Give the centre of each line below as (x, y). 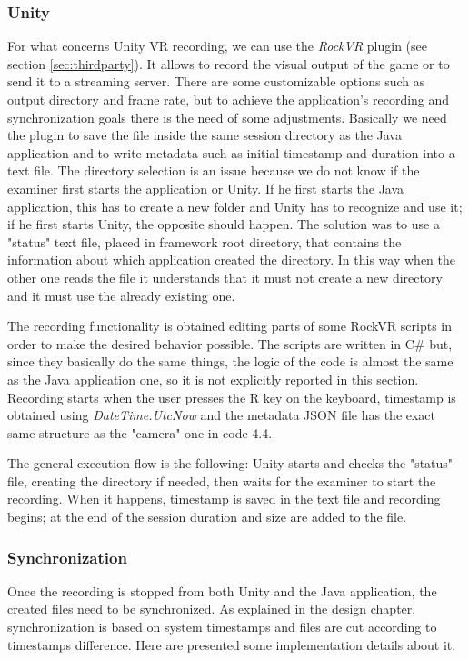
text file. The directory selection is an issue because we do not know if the (214, 170)
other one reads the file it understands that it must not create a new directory (225, 277)
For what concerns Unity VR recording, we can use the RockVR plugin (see (218, 46)
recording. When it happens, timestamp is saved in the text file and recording (224, 499)
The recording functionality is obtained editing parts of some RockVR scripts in (230, 326)
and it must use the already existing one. (121, 295)
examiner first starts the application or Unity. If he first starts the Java (206, 188)
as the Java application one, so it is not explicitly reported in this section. (213, 379)
